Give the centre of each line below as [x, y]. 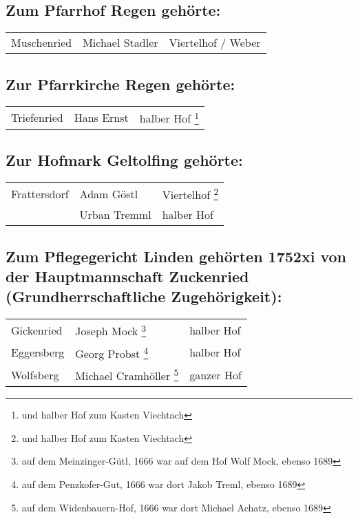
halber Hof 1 [169, 117]
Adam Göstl [109, 193]
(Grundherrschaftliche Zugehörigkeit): [144, 296]
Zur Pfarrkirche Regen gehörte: [120, 84]
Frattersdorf [40, 193]
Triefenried [37, 118]
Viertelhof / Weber [215, 43]
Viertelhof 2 [190, 193]
